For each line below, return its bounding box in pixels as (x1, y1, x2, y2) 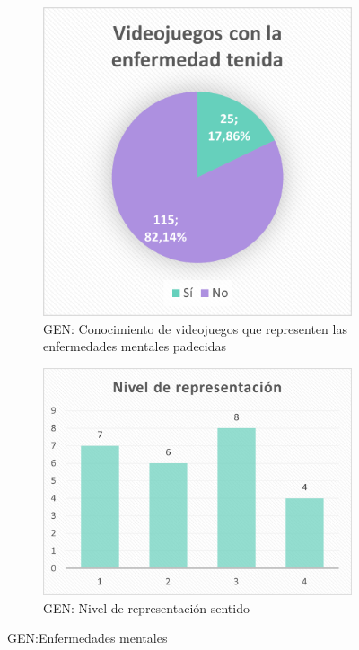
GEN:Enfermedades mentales (7, 628, 168, 647)
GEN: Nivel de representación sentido (43, 598, 250, 617)
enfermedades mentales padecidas (43, 337, 227, 356)
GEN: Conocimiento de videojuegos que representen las (43, 319, 347, 338)
